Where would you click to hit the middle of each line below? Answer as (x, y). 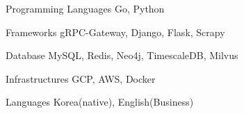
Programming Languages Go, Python (85, 8)
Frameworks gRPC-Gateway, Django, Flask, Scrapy (115, 32)
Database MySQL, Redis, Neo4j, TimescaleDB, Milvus (122, 55)
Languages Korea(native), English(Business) (100, 102)
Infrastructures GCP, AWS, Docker (81, 78)
